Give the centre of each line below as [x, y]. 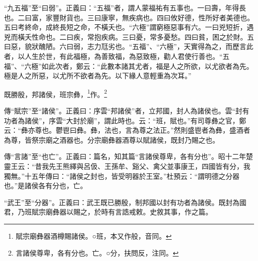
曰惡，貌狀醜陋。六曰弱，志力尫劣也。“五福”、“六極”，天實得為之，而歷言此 [129, 46]
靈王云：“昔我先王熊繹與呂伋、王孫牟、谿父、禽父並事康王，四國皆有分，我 [127, 166]
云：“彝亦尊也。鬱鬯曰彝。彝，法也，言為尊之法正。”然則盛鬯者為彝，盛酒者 [127, 130]
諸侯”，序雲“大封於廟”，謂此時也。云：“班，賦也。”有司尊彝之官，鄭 [135, 120]
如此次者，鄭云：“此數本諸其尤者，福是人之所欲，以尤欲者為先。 [147, 66]
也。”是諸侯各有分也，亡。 [46, 185]
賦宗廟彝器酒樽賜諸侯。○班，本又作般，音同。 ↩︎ [94, 235]
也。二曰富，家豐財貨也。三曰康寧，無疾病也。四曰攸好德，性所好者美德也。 [129, 17]
